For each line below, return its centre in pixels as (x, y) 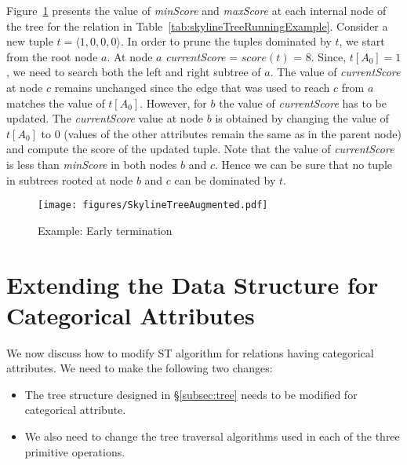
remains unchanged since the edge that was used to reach (192, 87)
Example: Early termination (105, 230)
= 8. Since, (320, 56)
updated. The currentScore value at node (105, 118)
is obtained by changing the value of (302, 118)
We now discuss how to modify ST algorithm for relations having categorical (190, 352)
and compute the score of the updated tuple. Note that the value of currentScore (200, 149)
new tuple (30, 41)
